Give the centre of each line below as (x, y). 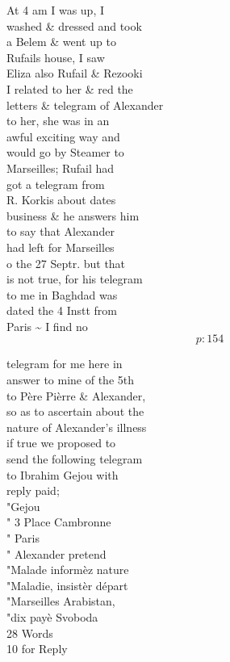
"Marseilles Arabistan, (61, 601)
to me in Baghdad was (62, 294)
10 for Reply (37, 649)
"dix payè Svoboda (52, 616)
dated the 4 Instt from (62, 310)
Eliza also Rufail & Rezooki (75, 73)
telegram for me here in (65, 364)
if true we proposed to (61, 443)
